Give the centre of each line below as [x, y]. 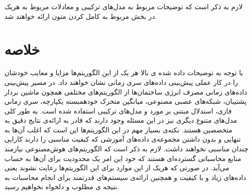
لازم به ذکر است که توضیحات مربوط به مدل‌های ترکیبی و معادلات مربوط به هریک [124, 6]
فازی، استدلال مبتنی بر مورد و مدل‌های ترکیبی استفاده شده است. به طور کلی [118, 110]
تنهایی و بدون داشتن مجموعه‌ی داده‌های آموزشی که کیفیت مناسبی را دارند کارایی [123, 139]
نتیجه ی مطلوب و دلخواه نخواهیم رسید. [62, 187]
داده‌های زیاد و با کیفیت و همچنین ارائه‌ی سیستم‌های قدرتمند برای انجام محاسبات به [125, 177]
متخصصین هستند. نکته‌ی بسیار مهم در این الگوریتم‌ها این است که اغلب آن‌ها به [118, 129]
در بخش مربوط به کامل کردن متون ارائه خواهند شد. [81, 16]
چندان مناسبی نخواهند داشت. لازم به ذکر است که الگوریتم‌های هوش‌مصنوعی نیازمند [126, 149]
